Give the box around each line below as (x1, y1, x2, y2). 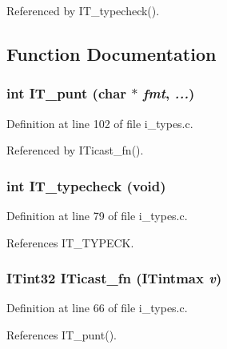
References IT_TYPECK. (6, 234, 134, 251)
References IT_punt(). (6, 327, 117, 343)
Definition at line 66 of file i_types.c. (6, 299, 188, 316)
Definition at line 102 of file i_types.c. (6, 114, 193, 131)
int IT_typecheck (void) (6, 175, 166, 195)
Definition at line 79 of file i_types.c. (6, 207, 188, 223)
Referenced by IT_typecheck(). (6, 2, 160, 18)
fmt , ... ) (142, 83, 195, 103)
